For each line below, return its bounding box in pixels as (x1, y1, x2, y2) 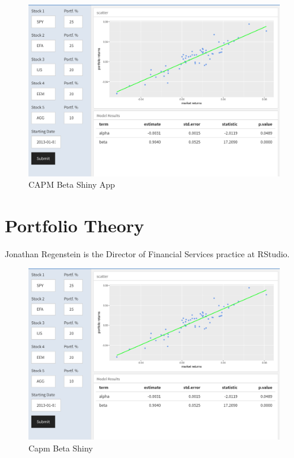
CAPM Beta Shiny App (28, 178, 115, 191)
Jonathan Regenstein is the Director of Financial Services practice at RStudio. (5, 247, 290, 260)
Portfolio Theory (5, 213, 145, 237)
